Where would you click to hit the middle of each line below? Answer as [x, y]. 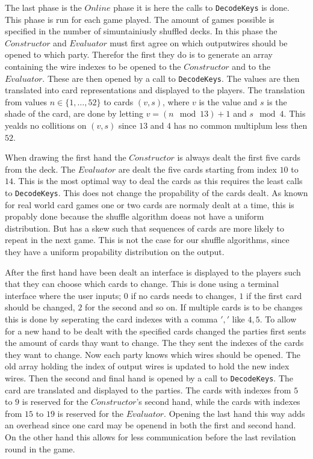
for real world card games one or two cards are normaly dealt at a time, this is [150, 204]
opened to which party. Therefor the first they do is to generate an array [139, 54]
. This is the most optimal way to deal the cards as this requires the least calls [158, 181]
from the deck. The [40, 169]
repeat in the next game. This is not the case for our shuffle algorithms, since [147, 240]
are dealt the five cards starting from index [197, 169]
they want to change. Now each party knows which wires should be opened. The [153, 354]
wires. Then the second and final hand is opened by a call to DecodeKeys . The [149, 378]
